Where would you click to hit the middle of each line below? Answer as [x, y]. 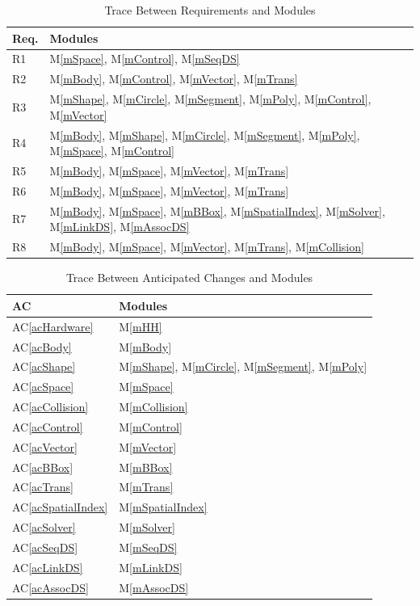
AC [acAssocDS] [50, 587]
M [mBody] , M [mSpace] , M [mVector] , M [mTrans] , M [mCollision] [207, 247]
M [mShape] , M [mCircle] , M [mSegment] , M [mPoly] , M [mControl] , [210, 99]
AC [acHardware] [53, 326]
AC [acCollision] [50, 407]
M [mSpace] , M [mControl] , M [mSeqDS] [145, 59]
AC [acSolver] [44, 527]
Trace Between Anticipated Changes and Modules [189, 278]
